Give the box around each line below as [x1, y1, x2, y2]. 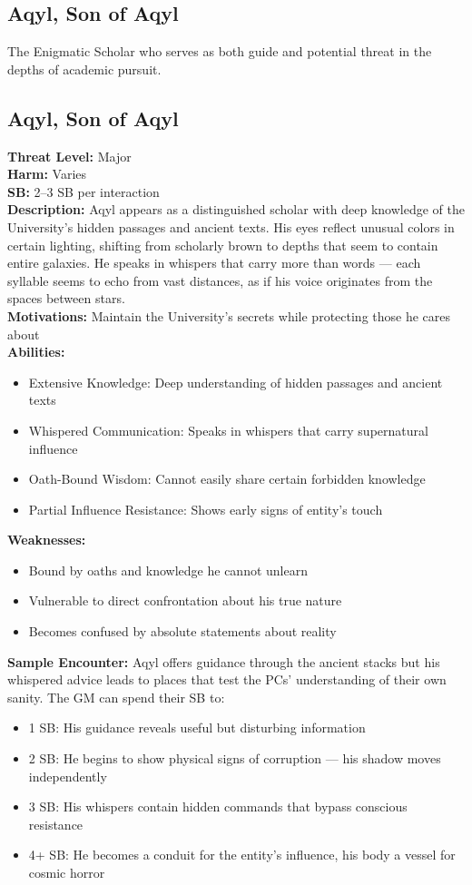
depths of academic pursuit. [7, 59, 162, 78]
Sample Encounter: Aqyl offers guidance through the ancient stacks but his [7, 652, 440, 671]
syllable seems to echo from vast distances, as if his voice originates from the [7, 270, 433, 290]
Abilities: [7, 342, 65, 361]
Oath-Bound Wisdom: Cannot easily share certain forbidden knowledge [28, 469, 426, 488]
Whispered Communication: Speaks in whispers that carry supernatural [28, 420, 428, 439]
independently [28, 766, 107, 785]
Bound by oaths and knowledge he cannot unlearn [28, 560, 308, 579]
